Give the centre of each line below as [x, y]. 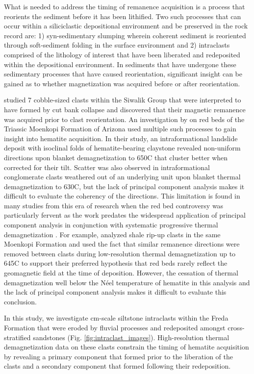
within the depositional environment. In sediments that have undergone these [120, 64]
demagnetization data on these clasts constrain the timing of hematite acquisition [127, 347]
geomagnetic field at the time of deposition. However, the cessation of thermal [121, 273]
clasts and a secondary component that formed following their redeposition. [117, 366]
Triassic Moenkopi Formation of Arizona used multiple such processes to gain [120, 129]
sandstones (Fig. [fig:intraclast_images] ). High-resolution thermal [131, 337]
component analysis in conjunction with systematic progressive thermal [111, 225]
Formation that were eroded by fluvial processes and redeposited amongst [115, 327]
